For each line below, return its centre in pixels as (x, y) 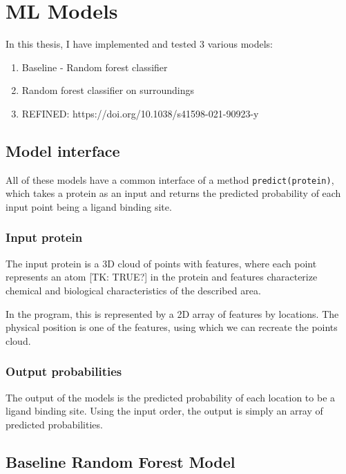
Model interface (63, 150)
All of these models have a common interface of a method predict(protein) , (170, 179)
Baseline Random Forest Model (121, 461)
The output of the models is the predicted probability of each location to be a (171, 397)
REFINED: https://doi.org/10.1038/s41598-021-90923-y (140, 113)
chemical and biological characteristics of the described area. (133, 290)
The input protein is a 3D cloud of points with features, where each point (161, 263)
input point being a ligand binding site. (89, 206)
